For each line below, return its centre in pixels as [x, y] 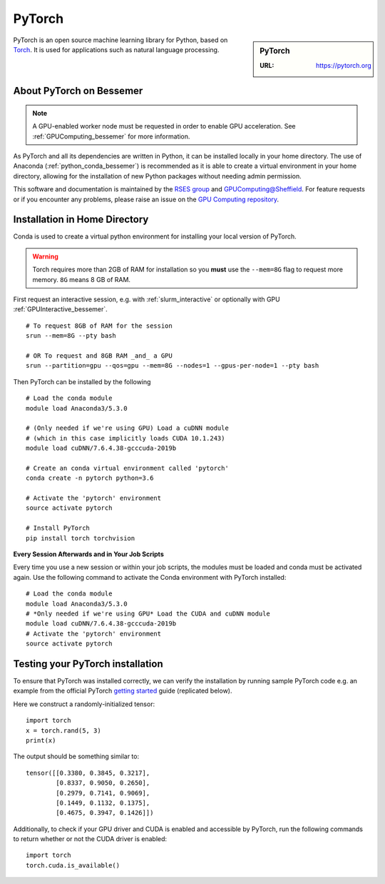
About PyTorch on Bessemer [78, 91]
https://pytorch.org [344, 65]
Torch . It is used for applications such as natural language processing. [116, 49]
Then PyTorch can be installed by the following [82, 381]
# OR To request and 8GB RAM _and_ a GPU [99, 356]
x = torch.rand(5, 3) [63, 730]
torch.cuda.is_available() [73, 865]
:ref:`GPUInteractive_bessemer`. [61, 309]
